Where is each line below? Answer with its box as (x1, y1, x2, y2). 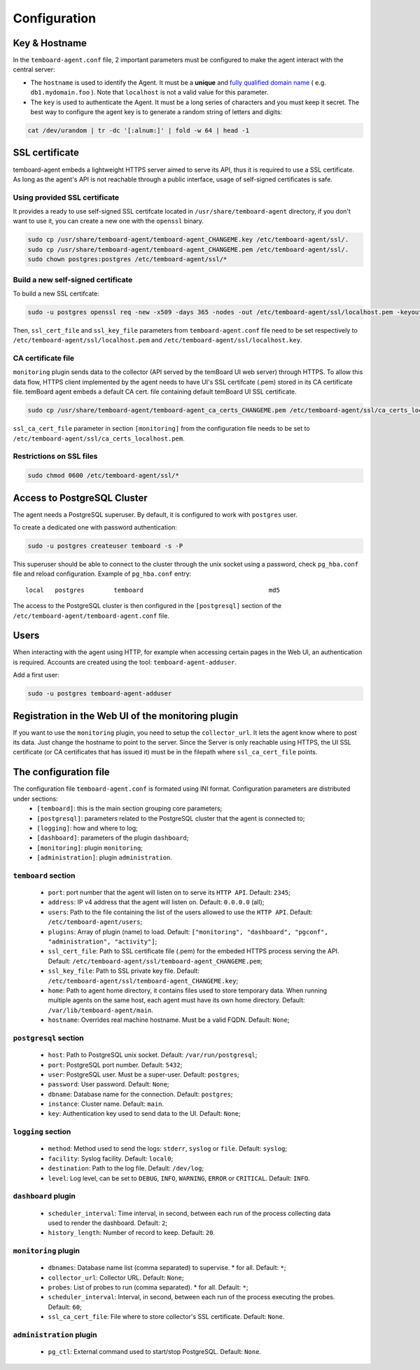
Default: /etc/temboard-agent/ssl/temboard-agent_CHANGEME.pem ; (48, 957, 262, 965)
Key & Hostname (13, 37, 87, 49)
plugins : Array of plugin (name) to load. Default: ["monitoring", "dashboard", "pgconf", (48, 927, 328, 936)
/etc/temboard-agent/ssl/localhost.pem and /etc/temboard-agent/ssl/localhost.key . (13, 336, 302, 345)
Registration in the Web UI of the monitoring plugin (13, 710, 239, 721)
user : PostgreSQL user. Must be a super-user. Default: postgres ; (48, 1070, 239, 1079)
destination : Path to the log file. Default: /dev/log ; (48, 1164, 204, 1172)
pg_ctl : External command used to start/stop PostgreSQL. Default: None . (48, 1348, 262, 1356)
